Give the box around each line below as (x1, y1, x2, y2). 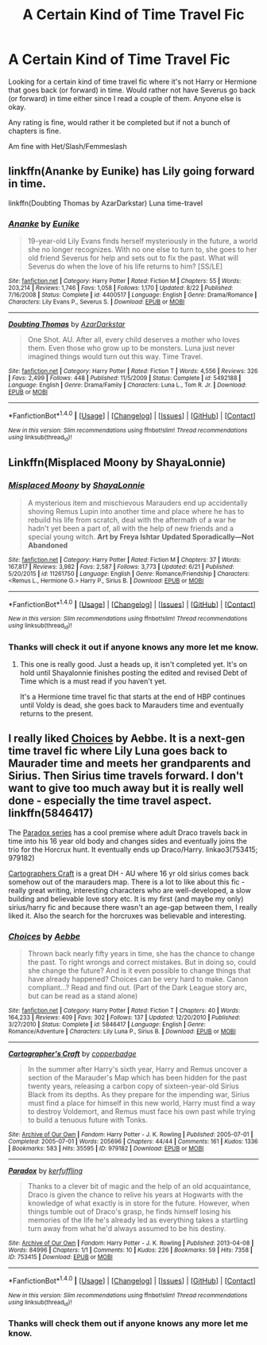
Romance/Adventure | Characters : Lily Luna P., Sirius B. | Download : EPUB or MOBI (8, 1028, 236, 1036)
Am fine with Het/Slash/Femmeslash (8, 141, 127, 151)
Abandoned (27, 540, 68, 550)
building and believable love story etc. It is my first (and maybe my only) (8, 894, 244, 904)
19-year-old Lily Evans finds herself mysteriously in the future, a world (27, 237, 258, 246)
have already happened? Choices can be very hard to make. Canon (27, 974, 249, 984)
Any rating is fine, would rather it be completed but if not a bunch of (8, 117, 230, 127)
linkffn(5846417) (8, 806, 94, 820)
